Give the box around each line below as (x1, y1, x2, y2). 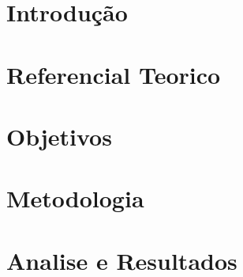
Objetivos (6, 120, 112, 152)
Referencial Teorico (6, 58, 221, 90)
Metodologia (6, 182, 144, 214)
